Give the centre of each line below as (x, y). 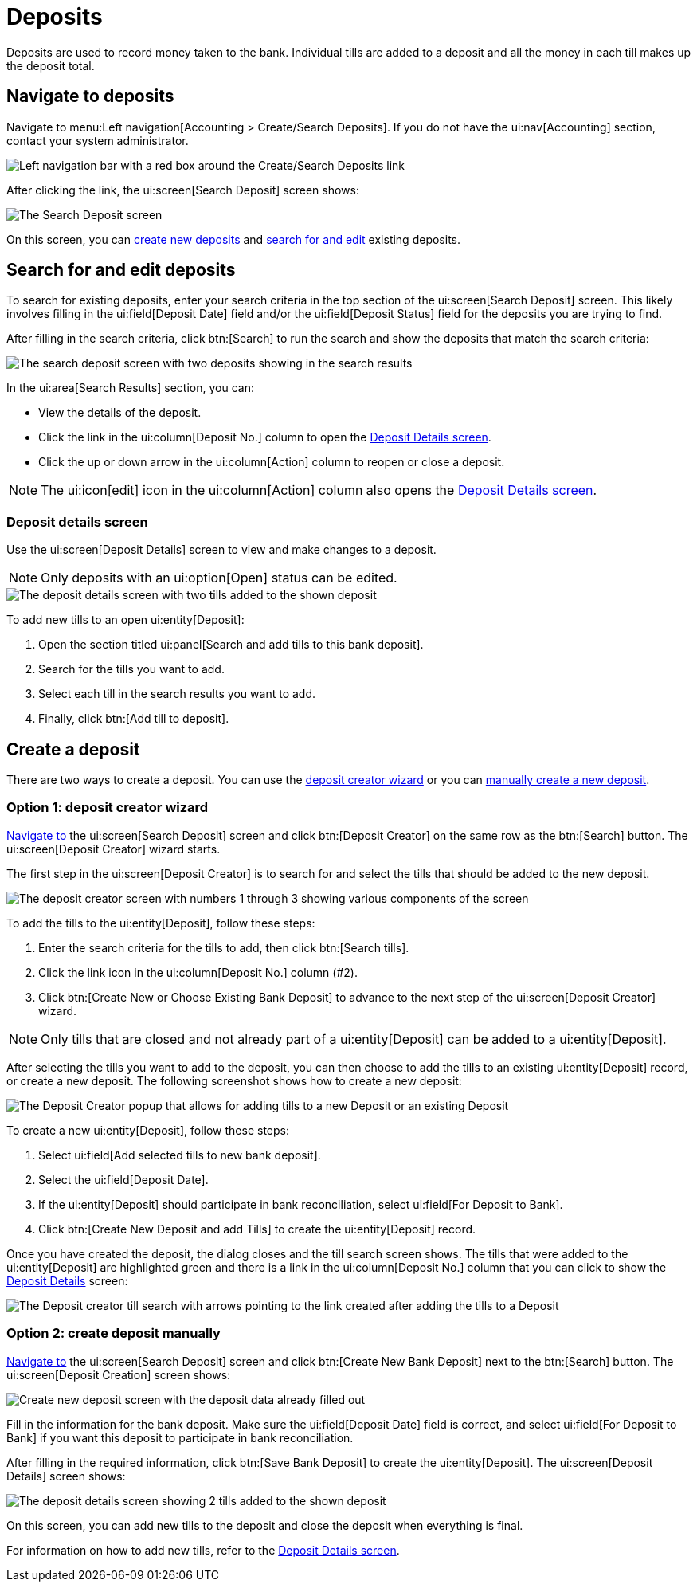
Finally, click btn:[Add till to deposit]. (134, 719)
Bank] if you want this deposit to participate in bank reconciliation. (180, 1437)
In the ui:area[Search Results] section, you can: (130, 388)
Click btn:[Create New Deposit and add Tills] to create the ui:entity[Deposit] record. (257, 1229)
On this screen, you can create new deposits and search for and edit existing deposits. (233, 239)
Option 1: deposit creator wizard (108, 808)
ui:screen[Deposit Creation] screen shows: (119, 1374)
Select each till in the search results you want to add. (177, 694)
